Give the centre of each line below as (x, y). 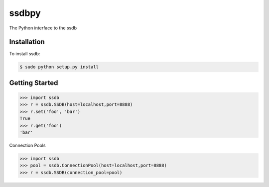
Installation (27, 42)
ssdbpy (25, 13)
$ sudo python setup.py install (59, 67)
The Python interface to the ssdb (43, 28)
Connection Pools (27, 145)
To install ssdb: (25, 54)
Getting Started (34, 83)
